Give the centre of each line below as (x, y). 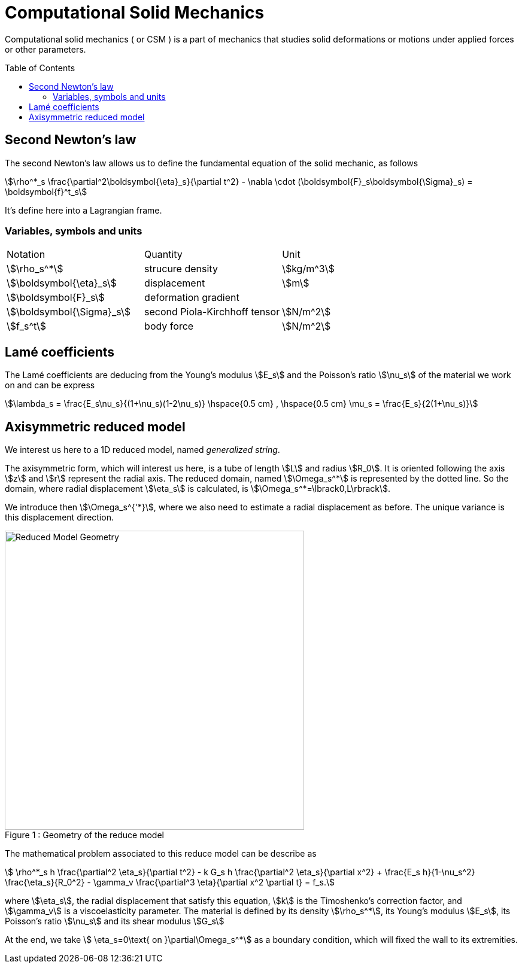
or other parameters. (45, 49)
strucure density (181, 269)
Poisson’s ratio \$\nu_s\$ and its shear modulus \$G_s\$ (115, 921)
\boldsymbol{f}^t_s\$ (46, 191)
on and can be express (50, 385)
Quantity (163, 255)
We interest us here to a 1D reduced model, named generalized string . (142, 450)
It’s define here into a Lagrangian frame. (84, 210)
